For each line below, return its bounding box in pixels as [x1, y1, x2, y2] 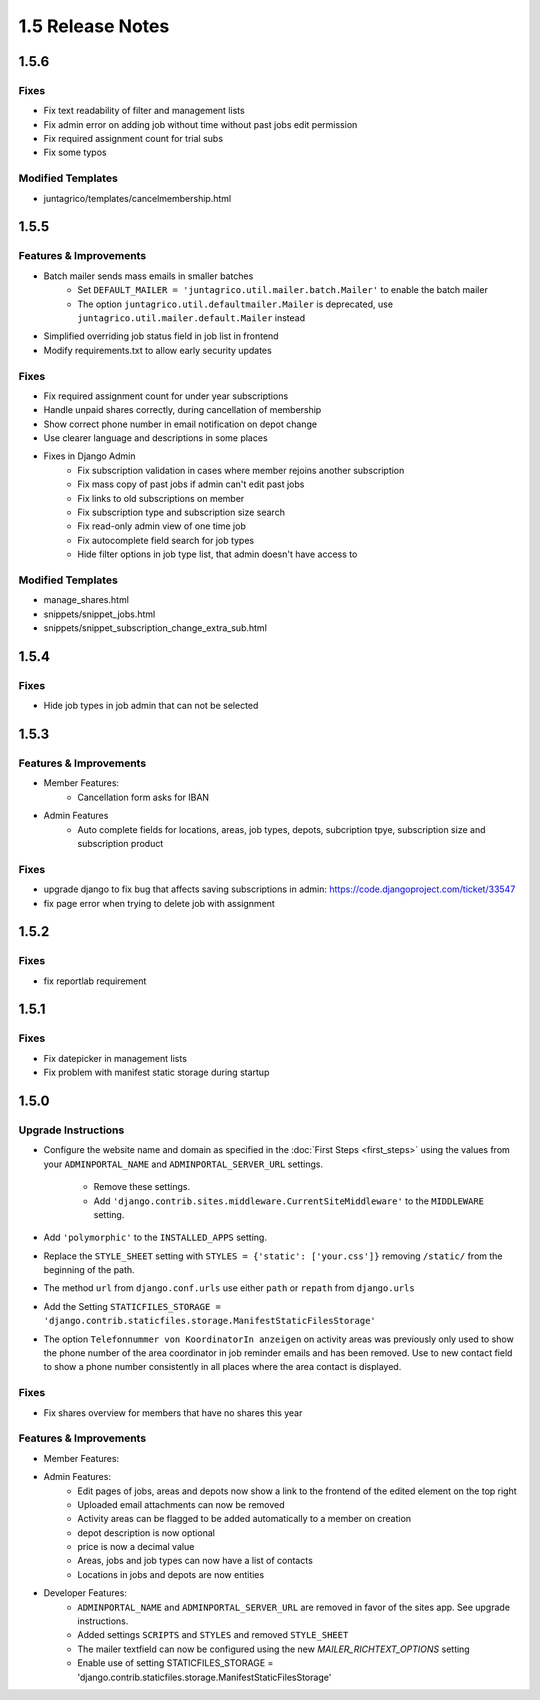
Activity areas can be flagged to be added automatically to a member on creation [77, 1513, 412, 1525]
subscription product [77, 837, 164, 849]
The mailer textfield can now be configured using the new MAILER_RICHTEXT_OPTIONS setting [77, 1643, 470, 1655]
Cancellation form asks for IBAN [77, 791, 210, 803]
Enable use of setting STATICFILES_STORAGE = [77, 1657, 274, 1669]
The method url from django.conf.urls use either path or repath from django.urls [43, 1282, 415, 1294]
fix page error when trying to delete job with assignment [43, 897, 275, 909]
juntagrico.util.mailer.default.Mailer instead [77, 311, 306, 324]
